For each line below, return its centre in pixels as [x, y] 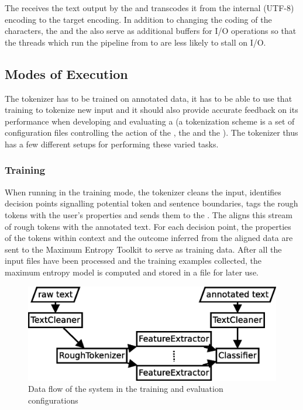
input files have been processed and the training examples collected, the [133, 261]
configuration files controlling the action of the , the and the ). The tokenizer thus [151, 132]
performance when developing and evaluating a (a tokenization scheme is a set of [150, 121]
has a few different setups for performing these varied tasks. [112, 144]
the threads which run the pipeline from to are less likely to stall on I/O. [135, 42]
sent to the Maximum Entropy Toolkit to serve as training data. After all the [143, 249]
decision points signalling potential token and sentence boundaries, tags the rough [151, 203]
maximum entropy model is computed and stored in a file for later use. [132, 272]
